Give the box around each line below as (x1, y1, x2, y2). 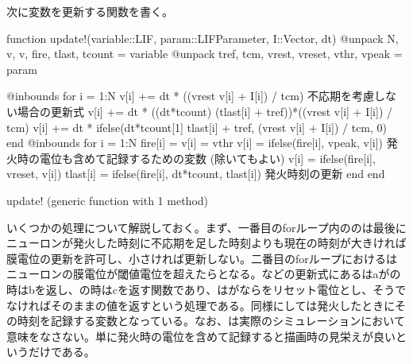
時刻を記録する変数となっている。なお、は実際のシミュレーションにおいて (17, 312, 405, 329)
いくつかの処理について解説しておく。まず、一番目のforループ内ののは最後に (6, 219, 407, 235)
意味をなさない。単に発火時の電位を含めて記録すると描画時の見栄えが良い (6, 327, 396, 344)
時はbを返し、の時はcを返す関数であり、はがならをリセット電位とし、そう (6, 281, 396, 297)
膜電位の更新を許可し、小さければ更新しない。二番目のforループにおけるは (6, 250, 397, 266)
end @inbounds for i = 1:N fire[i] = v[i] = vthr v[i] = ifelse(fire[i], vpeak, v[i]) (6, 134, 384, 151)
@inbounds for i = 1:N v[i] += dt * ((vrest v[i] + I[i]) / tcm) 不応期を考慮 (6, 87, 375, 104)
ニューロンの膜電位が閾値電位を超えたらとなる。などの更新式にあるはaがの (6, 265, 401, 282)
